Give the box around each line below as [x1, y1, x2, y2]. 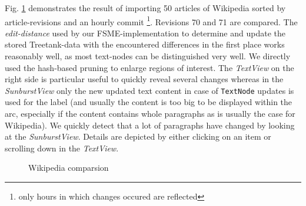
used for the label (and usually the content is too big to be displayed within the [5, 96, 292, 108]
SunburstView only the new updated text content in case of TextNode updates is [5, 84, 294, 96]
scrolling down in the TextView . [5, 141, 119, 154]
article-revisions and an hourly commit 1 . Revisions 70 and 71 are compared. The [5, 13, 298, 28]
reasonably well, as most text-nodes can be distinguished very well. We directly [5, 50, 291, 62]
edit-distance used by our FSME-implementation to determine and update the [5, 26, 285, 39]
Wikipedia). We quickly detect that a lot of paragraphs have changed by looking [5, 119, 295, 131]
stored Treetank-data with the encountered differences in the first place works [5, 38, 285, 50]
